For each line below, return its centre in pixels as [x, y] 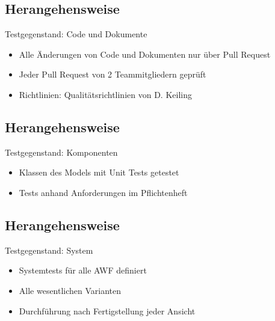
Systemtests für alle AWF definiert [83, 270]
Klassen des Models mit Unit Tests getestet [99, 172]
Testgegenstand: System [49, 250]
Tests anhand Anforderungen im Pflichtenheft [103, 192]
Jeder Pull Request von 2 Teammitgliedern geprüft [113, 74]
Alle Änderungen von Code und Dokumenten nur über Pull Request [145, 54]
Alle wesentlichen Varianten [70, 290]
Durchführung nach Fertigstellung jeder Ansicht [107, 310]
